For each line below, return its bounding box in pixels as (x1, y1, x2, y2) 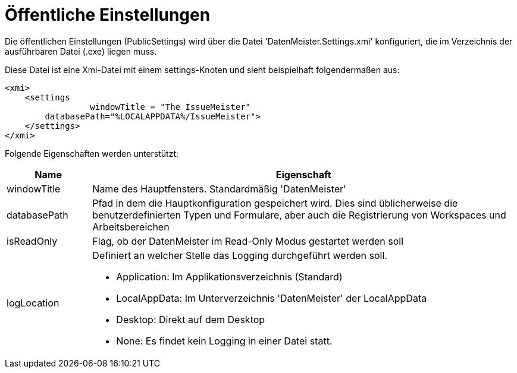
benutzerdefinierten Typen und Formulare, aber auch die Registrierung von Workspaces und (92, 208, 506, 221)
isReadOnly (7, 235, 58, 247)
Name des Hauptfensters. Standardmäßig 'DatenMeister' (92, 182, 346, 195)
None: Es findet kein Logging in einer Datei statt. (116, 334, 333, 347)
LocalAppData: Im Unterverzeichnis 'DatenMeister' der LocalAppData (116, 292, 427, 304)
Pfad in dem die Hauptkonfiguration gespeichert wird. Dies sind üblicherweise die (92, 197, 458, 209)
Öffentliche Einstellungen (5, 5, 211, 25)
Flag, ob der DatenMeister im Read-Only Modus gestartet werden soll (92, 235, 404, 247)
